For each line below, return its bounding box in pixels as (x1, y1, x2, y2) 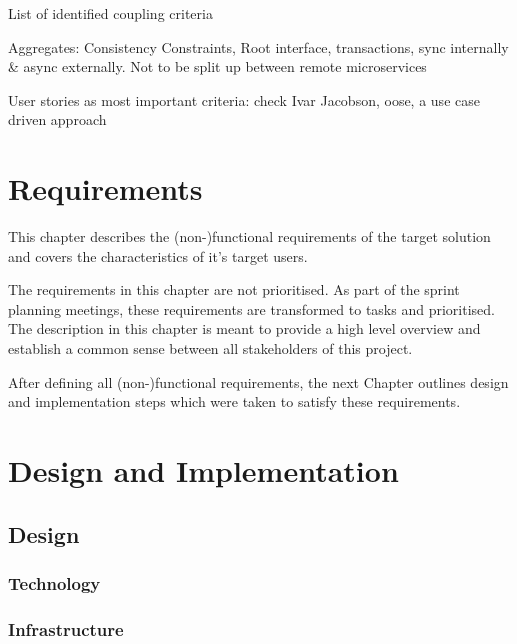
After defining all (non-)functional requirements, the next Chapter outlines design (8, 371, 509, 392)
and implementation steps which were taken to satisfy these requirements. (8, 391, 461, 412)
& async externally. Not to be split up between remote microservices (8, 56, 427, 77)
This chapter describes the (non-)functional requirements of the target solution (8, 226, 491, 247)
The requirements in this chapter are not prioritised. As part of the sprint (8, 279, 460, 300)
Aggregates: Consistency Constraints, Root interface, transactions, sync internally (8, 36, 509, 57)
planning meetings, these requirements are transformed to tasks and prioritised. (8, 298, 495, 319)
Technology (8, 570, 101, 595)
